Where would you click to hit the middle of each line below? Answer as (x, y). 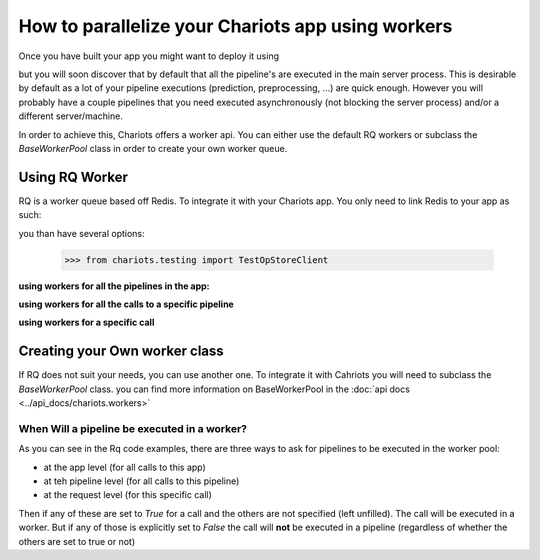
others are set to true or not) (77, 541)
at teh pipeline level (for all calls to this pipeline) (141, 481)
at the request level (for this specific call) (127, 495)
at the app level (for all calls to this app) (125, 467)
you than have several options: (81, 233)
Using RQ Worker (73, 176)
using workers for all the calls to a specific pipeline (126, 304)
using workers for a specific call (86, 322)
